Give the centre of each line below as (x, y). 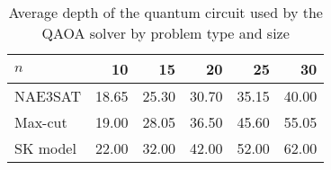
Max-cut (41, 122)
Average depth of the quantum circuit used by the (165, 12)
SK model (45, 148)
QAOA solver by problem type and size (165, 33)
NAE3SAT (48, 96)
